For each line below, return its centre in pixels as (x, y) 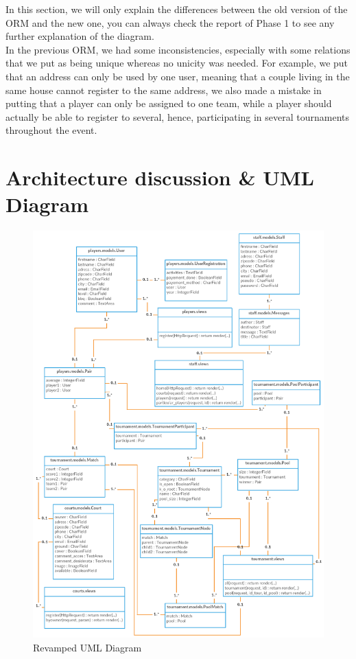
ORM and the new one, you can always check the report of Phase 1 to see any (170, 22)
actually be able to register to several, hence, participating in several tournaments (178, 116)
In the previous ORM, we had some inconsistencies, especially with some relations (178, 49)
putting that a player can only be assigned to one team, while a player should (169, 103)
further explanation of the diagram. (80, 36)
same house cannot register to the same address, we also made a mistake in (164, 90)
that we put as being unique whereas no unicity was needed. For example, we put (177, 63)
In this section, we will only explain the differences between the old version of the (177, 9)
